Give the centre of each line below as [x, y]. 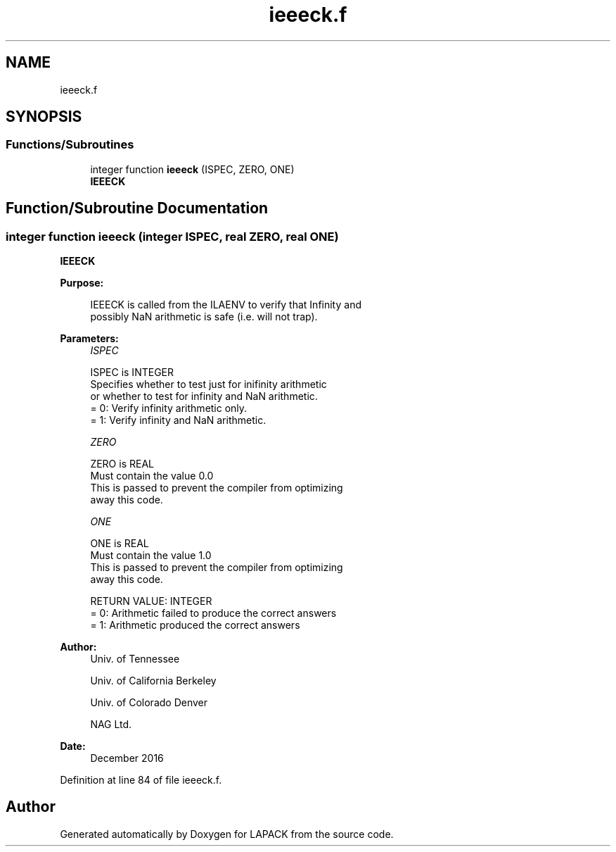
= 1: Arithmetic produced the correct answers [195, 625]
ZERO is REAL [122, 464]
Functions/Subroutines [70, 145]
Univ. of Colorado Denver [149, 703]
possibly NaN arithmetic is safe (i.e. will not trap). [204, 317]
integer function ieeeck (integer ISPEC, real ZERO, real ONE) [172, 236]
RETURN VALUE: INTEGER [151, 601]
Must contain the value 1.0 [151, 556]
